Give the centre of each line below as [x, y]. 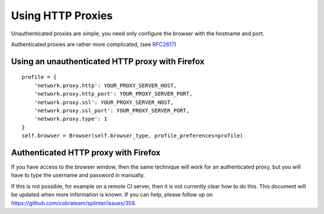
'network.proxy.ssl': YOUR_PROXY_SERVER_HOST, [104, 102]
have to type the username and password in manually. [78, 175]
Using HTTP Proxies [62, 16]
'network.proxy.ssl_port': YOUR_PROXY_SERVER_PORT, [112, 110]
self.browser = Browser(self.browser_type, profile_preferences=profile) [133, 136]
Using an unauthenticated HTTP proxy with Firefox [108, 61]
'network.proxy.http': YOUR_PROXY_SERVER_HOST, [105, 85]
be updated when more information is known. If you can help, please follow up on [112, 195]
